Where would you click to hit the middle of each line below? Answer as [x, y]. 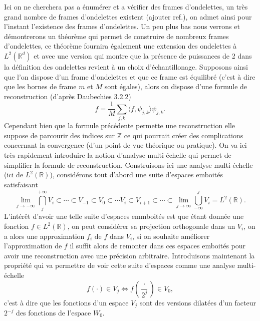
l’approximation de [33, 246]
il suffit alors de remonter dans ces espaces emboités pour [158, 246]
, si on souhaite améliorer [171, 236]
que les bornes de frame [40, 86]
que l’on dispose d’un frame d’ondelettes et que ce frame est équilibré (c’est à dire [130, 76]
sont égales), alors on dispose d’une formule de [176, 86]
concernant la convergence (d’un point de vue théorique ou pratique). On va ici [125, 145]
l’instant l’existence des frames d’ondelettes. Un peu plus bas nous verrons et [122, 26]
